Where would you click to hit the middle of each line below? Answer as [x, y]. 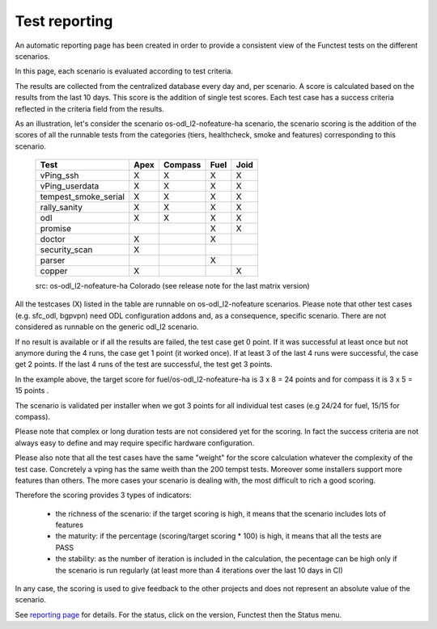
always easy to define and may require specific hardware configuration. [135, 443]
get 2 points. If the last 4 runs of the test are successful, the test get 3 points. [144, 365]
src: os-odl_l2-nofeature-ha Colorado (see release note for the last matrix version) [173, 286]
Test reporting [64, 21]
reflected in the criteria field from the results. [90, 108]
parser [53, 260]
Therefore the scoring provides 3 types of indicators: [103, 495]
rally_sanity [61, 208]
